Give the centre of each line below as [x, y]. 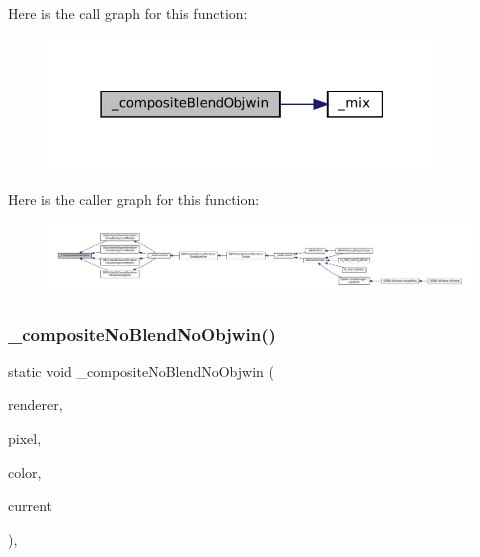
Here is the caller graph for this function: [134, 198]
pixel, [25, 438]
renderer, [35, 404]
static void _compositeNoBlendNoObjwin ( [141, 370]
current [30, 505]
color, [25, 471]
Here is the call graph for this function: [128, 13]
